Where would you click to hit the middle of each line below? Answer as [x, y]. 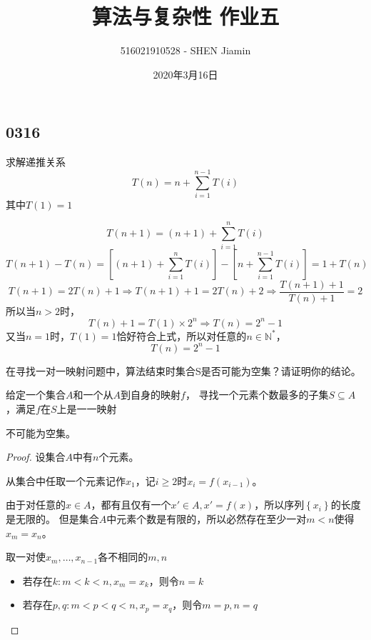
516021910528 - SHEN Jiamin [185, 50]
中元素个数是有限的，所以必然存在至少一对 [207, 518]
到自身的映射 [151, 395]
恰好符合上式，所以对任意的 [182, 335]
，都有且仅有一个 [131, 505]
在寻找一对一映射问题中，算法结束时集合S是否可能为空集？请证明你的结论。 [183, 370]
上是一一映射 [87, 409]
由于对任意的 [36, 505]
